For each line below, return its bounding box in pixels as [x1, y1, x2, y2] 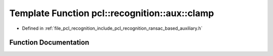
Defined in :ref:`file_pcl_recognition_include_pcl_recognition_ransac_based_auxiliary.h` [22, 25, 203, 31]
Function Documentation [9, 38, 89, 47]
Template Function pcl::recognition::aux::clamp [9, 8, 214, 19]
